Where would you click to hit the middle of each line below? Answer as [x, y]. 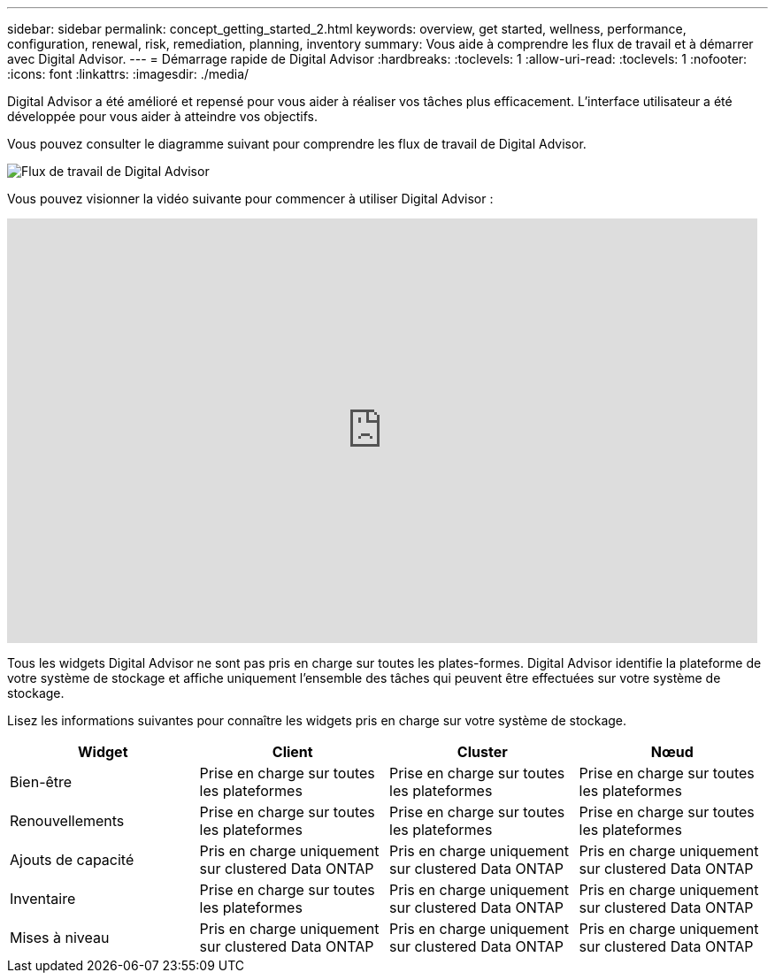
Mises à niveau [60, 938]
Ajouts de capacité [72, 860]
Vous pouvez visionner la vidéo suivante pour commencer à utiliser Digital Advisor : [250, 199]
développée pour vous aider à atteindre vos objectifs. [162, 116]
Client [292, 752]
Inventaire [43, 899]
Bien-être [41, 782]
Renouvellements [67, 821]
